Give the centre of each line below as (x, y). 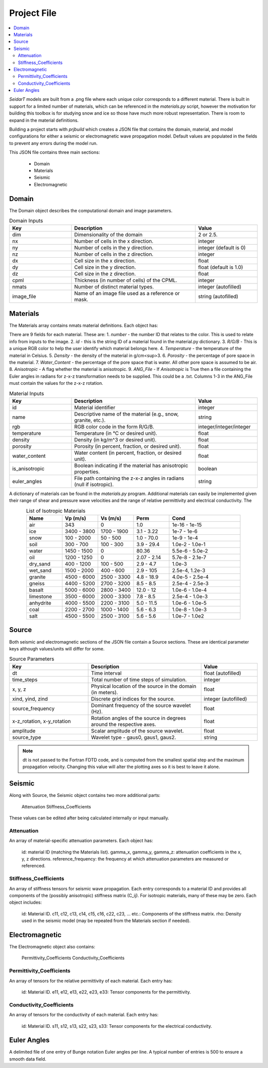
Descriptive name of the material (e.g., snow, (126, 414)
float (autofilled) (223, 673)
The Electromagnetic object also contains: (52, 947)
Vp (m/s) (75, 518)
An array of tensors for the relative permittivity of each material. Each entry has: (91, 981)
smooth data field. (28, 1059)
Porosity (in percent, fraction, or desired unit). (128, 446)
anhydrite (40, 603)
